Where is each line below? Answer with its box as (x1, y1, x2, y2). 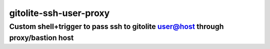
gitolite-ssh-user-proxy (9, 7, 110, 18)
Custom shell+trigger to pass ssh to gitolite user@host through (9, 22, 224, 31)
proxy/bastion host (9, 33, 74, 42)
